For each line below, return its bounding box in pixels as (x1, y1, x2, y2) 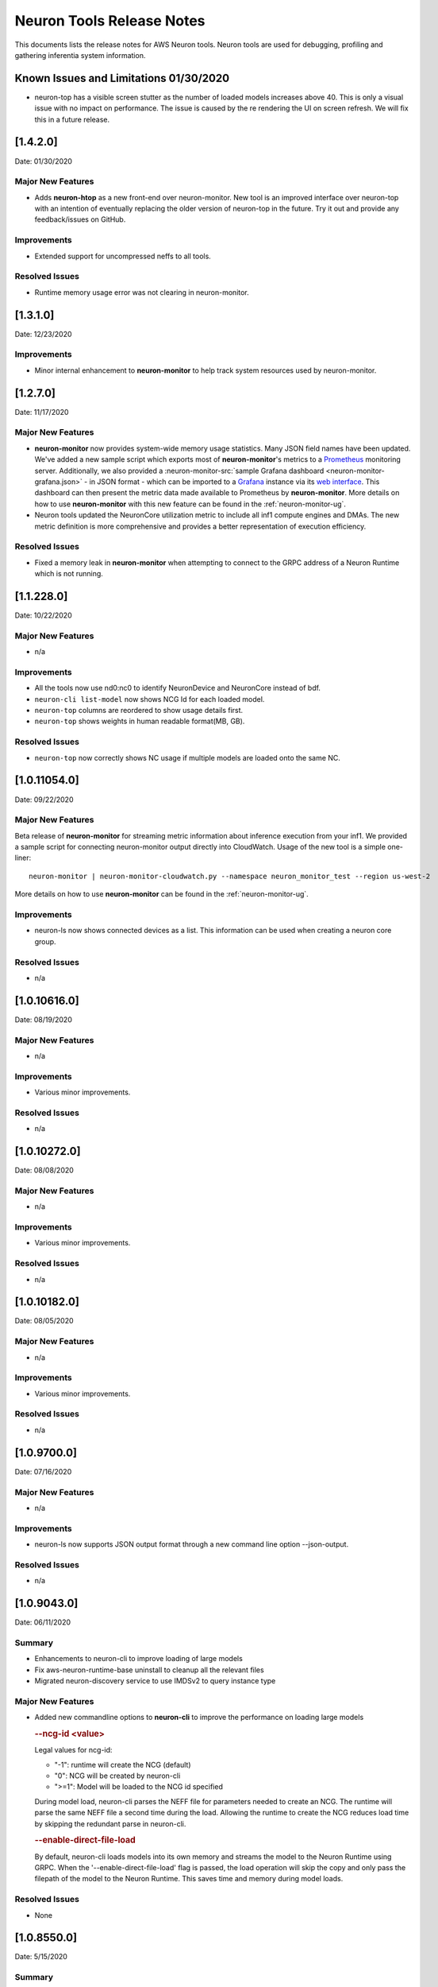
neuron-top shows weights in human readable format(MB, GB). (34, 716, 245, 726)
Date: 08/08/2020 (14, 1165, 75, 1176)
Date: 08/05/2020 (14, 1316, 75, 1326)
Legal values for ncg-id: (34, 1745, 113, 1755)
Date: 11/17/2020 (14, 407, 69, 416)
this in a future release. (34, 114, 110, 124)
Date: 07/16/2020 (14, 1466, 72, 1476)
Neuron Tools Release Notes (14, 12, 206, 29)
